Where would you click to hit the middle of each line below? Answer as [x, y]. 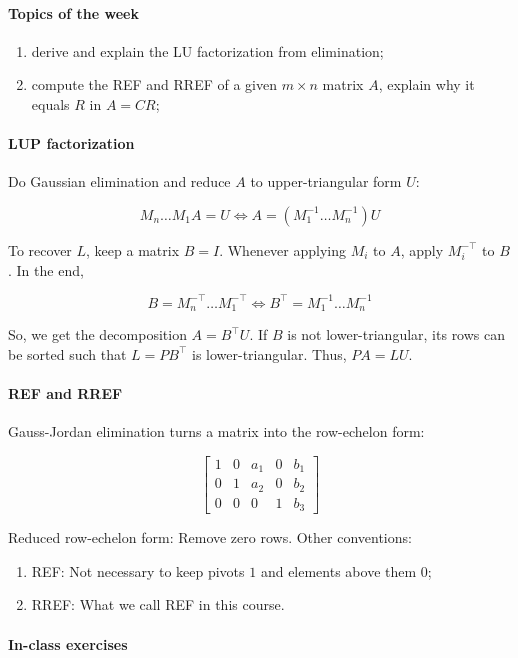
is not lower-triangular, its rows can [396, 334]
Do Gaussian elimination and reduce [119, 181]
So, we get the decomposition [97, 334]
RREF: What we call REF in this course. [158, 604]
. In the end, [46, 269]
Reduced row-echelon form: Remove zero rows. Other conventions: [210, 537]
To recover [40, 249]
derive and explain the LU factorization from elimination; [207, 50]
